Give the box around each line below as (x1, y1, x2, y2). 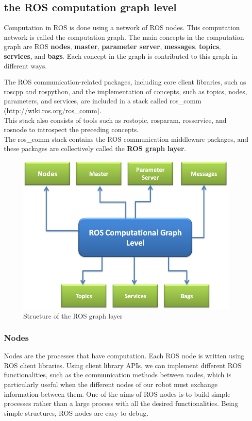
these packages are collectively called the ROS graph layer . (4, 143, 186, 153)
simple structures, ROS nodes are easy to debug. (4, 407, 149, 418)
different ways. (4, 60, 47, 70)
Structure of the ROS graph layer (23, 311, 123, 321)
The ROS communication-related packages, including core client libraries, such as (4, 77, 246, 87)
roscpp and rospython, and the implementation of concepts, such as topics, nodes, (4, 86, 247, 96)
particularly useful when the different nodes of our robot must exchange (4, 379, 218, 389)
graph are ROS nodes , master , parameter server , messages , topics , (4, 41, 221, 51)
